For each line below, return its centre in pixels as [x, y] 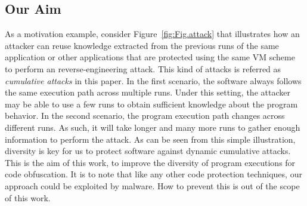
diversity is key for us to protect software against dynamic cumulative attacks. [148, 151]
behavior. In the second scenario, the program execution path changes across [145, 116]
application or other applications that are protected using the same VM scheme [150, 57]
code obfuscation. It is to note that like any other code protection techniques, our [153, 174]
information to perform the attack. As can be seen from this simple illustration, [150, 139]
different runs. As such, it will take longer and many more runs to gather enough [153, 127]
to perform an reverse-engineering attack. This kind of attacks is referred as [143, 68]
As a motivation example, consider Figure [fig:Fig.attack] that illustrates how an [152, 34]
